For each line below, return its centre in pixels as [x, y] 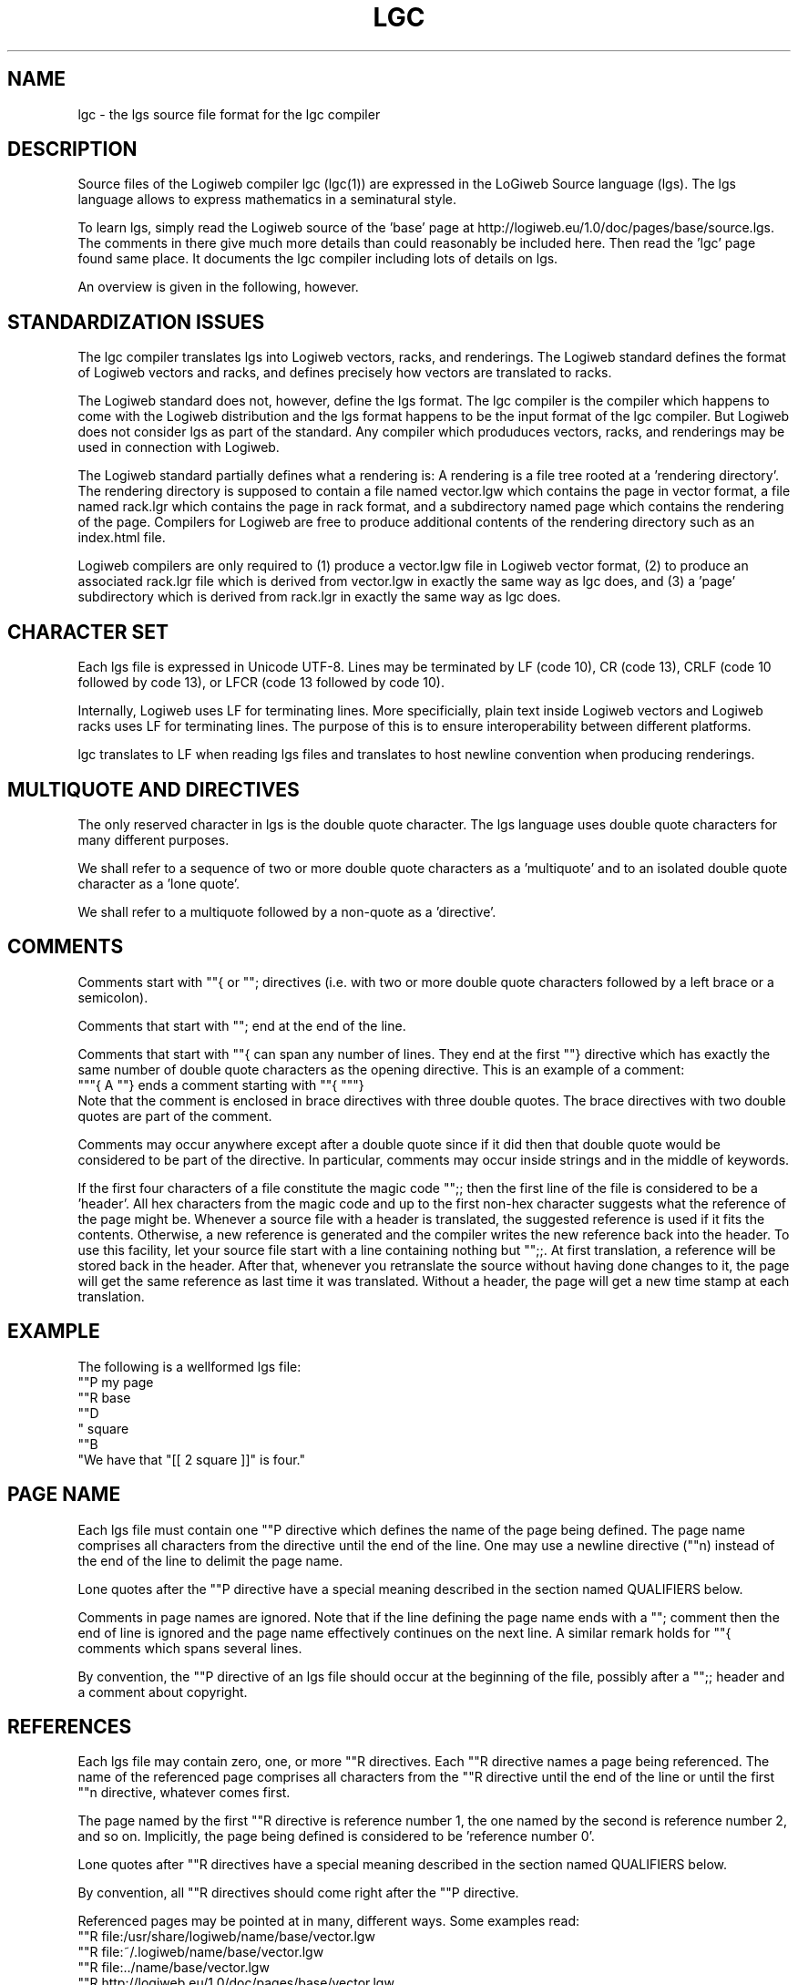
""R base [104, 1397]
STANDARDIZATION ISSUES [136, 322]
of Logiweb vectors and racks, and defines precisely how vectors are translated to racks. [345, 373]
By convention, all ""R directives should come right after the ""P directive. [298, 1893]
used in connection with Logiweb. [179, 447]
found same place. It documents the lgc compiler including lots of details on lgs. [318, 259]
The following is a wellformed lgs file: [189, 1366]
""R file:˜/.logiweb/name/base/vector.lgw [201, 1952]
